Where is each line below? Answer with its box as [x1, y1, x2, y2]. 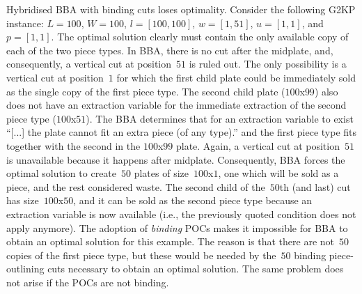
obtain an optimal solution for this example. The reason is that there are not [6, 234, 335, 249]
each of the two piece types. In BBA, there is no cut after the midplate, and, [6, 42, 333, 57]
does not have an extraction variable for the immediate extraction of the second [6, 98, 347, 112]
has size [6, 193, 39, 208]
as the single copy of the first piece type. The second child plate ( [6, 84, 285, 98]
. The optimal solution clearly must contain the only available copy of [51, 29, 349, 44]
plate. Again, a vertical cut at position [175, 138, 340, 153]
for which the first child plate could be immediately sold [116, 70, 356, 84]
